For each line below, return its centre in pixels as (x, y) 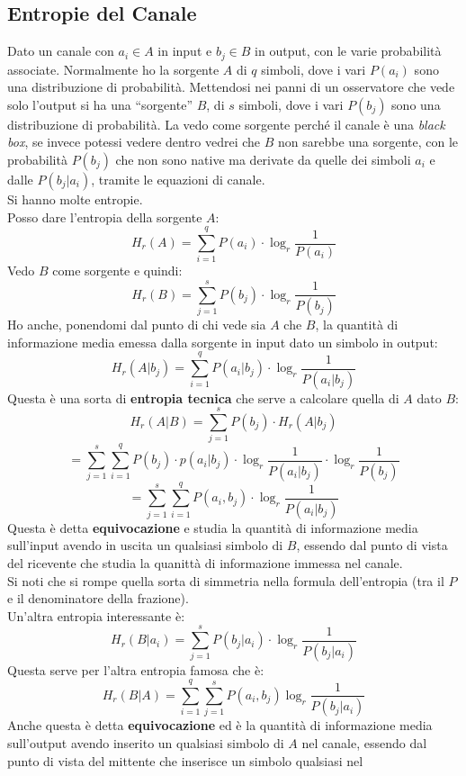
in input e (185, 51)
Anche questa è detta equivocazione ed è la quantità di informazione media (220, 725)
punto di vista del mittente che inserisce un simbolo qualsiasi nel (185, 760)
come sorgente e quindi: (117, 271)
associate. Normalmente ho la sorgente (113, 69)
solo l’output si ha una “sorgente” (100, 104)
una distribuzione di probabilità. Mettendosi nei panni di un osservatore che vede (231, 87)
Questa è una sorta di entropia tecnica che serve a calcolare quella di (203, 397)
